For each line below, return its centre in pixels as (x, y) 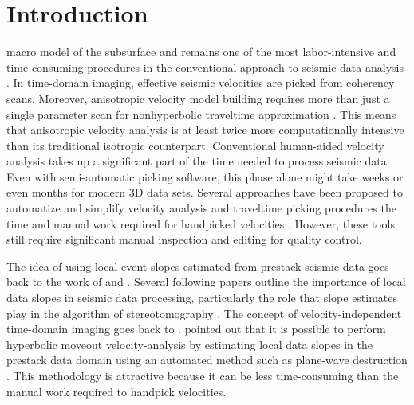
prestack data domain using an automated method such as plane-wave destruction (207, 360)
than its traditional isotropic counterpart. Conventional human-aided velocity (195, 145)
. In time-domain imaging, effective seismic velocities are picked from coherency (201, 83)
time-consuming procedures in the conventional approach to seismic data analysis (205, 67)
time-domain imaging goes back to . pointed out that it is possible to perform (196, 329)
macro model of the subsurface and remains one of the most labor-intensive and (201, 52)
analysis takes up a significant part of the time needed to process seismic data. (198, 161)
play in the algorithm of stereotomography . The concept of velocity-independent (204, 313)
